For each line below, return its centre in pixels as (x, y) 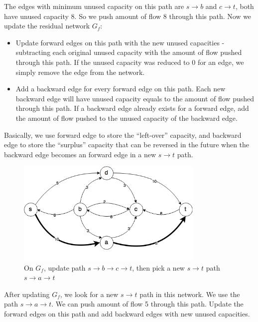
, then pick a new (158, 267)
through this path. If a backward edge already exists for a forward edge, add (132, 108)
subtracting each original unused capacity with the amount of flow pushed (129, 52)
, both (245, 6)
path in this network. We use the (190, 294)
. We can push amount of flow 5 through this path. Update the (147, 304)
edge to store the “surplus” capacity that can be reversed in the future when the (127, 145)
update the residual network (47, 26)
